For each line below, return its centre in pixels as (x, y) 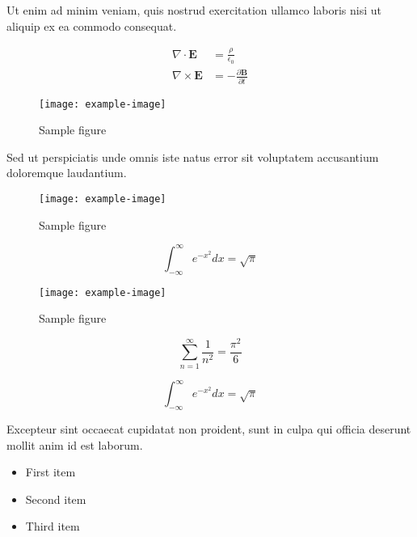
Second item (56, 499)
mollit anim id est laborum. (75, 444)
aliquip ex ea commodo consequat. (92, 25)
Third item (53, 526)
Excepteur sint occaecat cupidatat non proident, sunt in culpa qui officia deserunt (209, 429)
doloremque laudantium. (67, 173)
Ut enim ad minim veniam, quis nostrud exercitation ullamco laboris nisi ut (194, 10)
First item (51, 472)
